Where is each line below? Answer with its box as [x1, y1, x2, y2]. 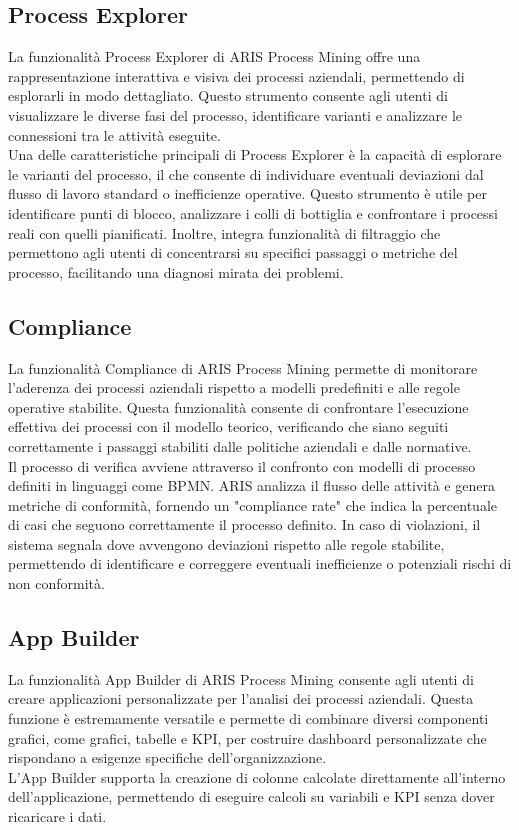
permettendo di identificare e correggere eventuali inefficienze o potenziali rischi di [8, 553, 512, 574]
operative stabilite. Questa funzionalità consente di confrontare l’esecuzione [8, 396, 469, 417]
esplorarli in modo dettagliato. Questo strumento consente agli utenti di [8, 85, 448, 106]
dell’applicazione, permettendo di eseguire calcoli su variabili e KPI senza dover [8, 786, 495, 807]
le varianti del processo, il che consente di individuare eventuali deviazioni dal [8, 163, 484, 184]
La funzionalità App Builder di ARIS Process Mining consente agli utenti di [8, 668, 474, 689]
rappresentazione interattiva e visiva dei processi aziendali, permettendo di [8, 65, 465, 86]
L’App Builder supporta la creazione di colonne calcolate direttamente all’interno [8, 766, 506, 787]
